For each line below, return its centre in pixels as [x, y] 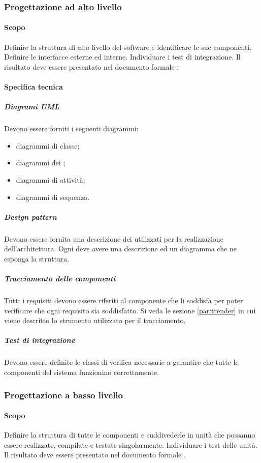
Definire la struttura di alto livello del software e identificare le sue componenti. [128, 47]
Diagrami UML [32, 107]
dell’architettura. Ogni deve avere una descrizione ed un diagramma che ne [120, 249]
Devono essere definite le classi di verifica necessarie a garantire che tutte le [121, 362]
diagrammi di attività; [51, 179]
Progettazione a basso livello [63, 395]
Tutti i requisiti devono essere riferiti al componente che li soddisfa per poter [124, 300]
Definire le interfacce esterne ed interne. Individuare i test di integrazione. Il [122, 57]
